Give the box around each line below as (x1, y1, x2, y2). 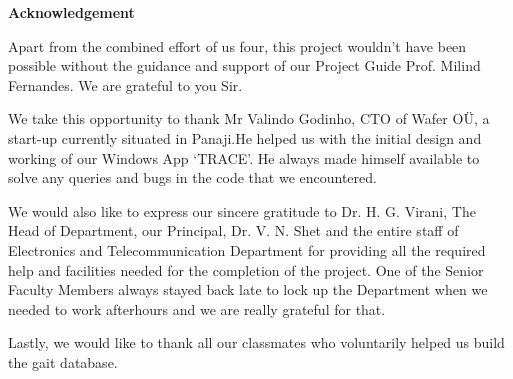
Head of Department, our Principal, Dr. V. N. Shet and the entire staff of (8, 220, 459, 241)
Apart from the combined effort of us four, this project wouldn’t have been (8, 35, 467, 56)
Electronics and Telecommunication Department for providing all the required (8, 239, 486, 260)
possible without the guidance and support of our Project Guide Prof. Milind (8, 55, 481, 76)
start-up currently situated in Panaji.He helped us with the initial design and (8, 127, 482, 148)
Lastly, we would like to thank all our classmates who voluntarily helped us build (8, 332, 505, 353)
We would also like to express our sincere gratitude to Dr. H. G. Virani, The (8, 200, 476, 221)
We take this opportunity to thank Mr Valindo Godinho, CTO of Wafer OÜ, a (8, 108, 490, 129)
